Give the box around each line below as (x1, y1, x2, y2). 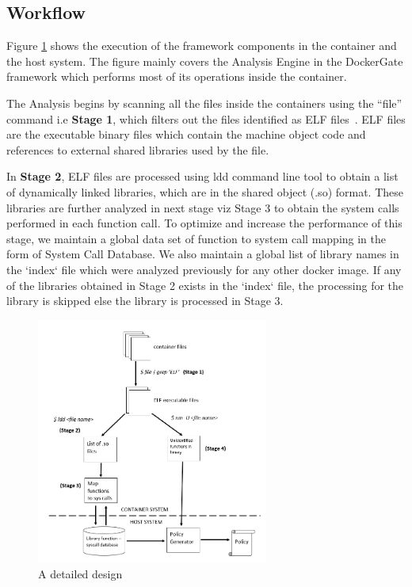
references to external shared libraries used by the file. (6, 141, 269, 158)
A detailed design (38, 566, 123, 582)
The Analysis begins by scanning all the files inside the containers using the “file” (6, 94, 402, 111)
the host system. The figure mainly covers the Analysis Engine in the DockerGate (6, 52, 403, 69)
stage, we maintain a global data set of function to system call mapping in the (6, 230, 387, 246)
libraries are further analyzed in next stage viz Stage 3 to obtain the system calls (6, 199, 399, 215)
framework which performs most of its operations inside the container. (6, 68, 347, 85)
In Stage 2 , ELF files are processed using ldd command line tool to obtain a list (6, 168, 399, 185)
